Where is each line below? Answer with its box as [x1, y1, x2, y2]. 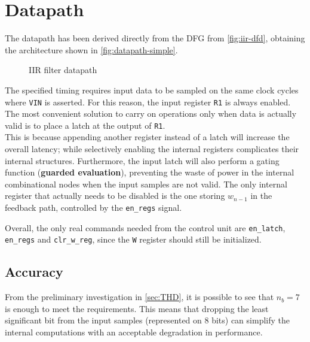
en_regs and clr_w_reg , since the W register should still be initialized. [5, 233, 262, 246]
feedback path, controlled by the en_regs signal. [5, 201, 182, 213]
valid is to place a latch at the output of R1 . [5, 119, 165, 131]
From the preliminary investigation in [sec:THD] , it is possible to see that [5, 290, 274, 303]
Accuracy [5, 262, 63, 281]
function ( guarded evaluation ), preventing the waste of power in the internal [5, 166, 294, 178]
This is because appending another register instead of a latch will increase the [5, 131, 290, 143]
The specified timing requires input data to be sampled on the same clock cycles [5, 83, 299, 96]
